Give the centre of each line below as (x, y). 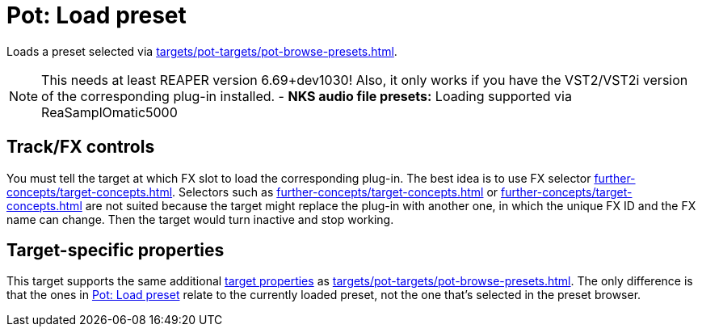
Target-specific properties (116, 251)
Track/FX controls (81, 147)
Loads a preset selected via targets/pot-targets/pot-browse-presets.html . (202, 51)
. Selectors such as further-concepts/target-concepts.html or (335, 192)
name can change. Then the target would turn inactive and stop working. (200, 219)
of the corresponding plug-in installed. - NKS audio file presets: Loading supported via (307, 96)
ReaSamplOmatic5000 (109, 112)
